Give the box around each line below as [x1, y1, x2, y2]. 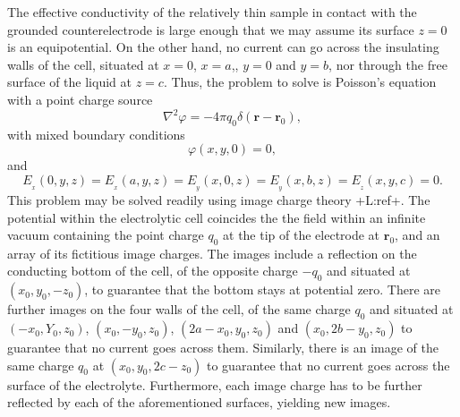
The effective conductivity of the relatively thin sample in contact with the [7, 3, 417, 21]
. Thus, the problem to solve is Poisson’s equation [163, 72, 437, 91]
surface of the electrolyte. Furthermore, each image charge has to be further [7, 375, 422, 394]
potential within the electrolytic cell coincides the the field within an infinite [7, 208, 426, 226]
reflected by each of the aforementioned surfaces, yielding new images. [7, 393, 391, 412]
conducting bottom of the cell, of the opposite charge [7, 261, 298, 280]
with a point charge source [7, 89, 153, 108]
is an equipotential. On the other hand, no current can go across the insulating [7, 38, 439, 56]
